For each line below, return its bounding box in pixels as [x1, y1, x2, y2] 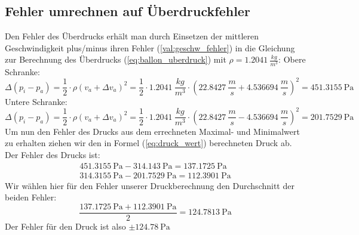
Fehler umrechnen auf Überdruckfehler [5, 2, 250, 20]
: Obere [278, 53, 306, 66]
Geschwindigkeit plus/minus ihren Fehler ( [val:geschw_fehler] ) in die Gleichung [5, 41, 295, 54]
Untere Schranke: [5, 95, 67, 107]
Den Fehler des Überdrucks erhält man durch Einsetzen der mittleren [5, 30, 259, 42]
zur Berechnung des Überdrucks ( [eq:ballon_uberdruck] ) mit [5, 53, 226, 66]
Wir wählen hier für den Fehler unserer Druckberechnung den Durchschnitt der [5, 179, 294, 191]
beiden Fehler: [5, 191, 57, 203]
